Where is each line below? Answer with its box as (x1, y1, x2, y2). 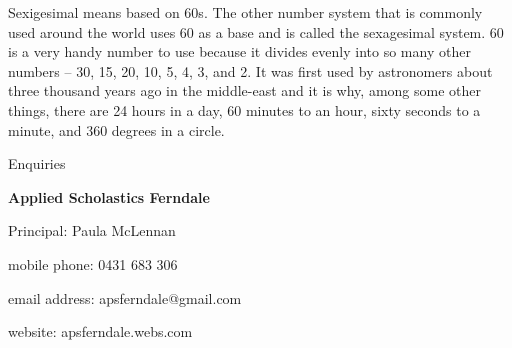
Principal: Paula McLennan (8, 220, 176, 241)
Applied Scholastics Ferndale (8, 186, 210, 207)
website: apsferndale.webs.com (8, 321, 193, 342)
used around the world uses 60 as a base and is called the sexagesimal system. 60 (8, 21, 504, 42)
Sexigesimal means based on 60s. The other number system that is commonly (8, 2, 483, 22)
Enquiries (8, 153, 66, 174)
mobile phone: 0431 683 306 (8, 253, 178, 274)
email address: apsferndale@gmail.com (8, 287, 242, 308)
